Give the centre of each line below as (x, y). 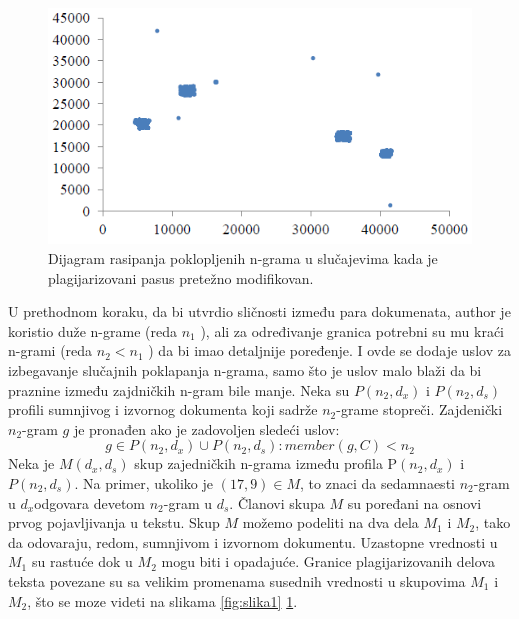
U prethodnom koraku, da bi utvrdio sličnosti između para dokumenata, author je (259, 311)
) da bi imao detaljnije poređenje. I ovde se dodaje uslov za (329, 350)
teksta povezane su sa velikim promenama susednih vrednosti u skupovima (237, 580)
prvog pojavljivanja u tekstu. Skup (114, 522)
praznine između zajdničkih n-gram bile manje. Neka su (179, 389)
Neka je (31, 463)
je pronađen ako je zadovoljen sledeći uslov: (206, 428)
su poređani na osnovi (414, 502)
